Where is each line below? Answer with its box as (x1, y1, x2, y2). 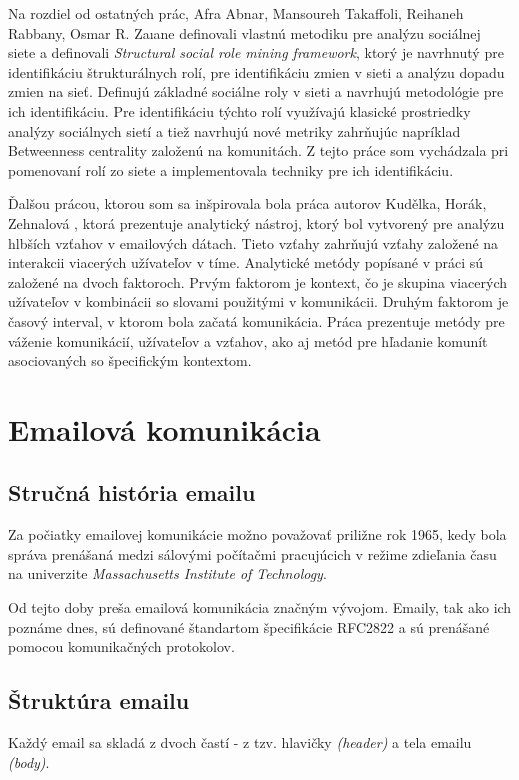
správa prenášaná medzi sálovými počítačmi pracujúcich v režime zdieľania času (8, 543, 497, 564)
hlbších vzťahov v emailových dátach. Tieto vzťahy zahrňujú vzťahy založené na (8, 232, 499, 253)
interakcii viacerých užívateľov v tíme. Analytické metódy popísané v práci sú (8, 252, 484, 273)
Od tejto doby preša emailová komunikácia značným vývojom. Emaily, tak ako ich (8, 597, 512, 618)
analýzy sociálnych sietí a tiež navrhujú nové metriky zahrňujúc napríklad (8, 120, 461, 141)
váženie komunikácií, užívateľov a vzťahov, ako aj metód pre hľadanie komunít (8, 330, 488, 351)
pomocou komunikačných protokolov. (8, 636, 235, 657)
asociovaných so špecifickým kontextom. (8, 350, 252, 371)
